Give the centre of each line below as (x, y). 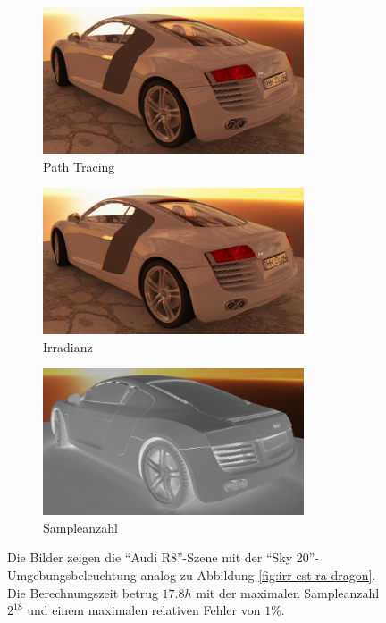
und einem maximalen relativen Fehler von (144, 610)
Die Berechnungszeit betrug (83, 592)
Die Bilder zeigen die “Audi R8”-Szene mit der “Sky (150, 557)
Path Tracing (79, 166)
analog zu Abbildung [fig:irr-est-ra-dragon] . (258, 574)
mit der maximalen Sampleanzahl (288, 592)
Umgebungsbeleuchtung (72, 574)
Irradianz (68, 346)
